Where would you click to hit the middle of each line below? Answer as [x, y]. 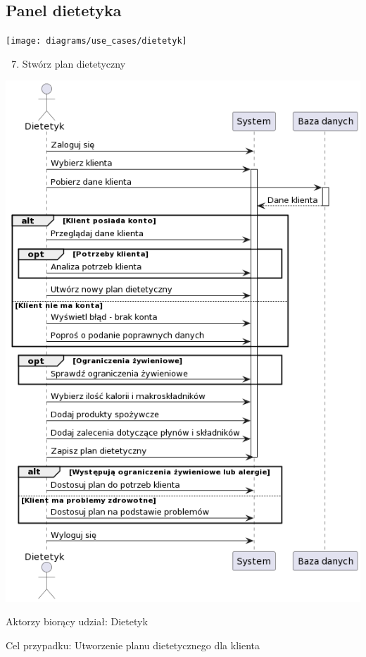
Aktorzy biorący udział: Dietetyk [77, 621]
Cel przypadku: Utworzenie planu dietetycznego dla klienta [133, 645]
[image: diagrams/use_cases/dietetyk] [96, 41]
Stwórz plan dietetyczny [74, 63]
